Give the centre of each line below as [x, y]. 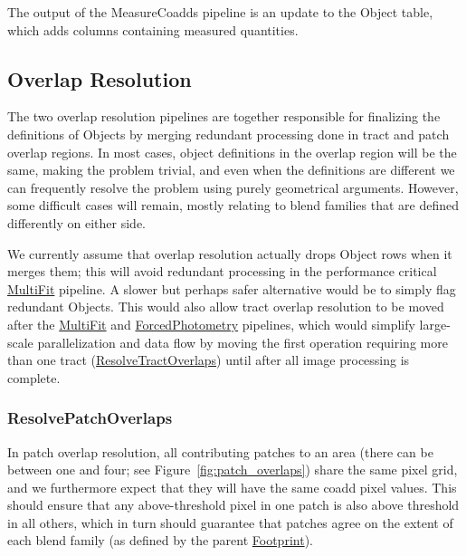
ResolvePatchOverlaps [90, 418]
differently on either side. [76, 222]
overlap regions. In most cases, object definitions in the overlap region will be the [232, 152]
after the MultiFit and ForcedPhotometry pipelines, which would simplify [211, 324]
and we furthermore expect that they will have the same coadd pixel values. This [232, 487]
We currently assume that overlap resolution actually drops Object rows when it [230, 253]
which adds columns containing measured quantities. [153, 29]
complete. [34, 377]
